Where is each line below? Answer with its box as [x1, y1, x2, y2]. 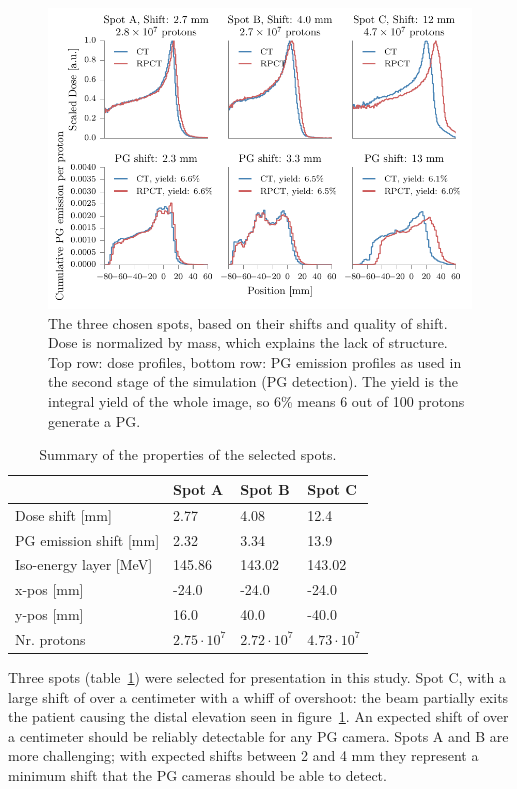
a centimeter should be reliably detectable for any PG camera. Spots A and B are [8, 725, 509, 746]
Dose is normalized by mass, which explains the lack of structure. [48, 332, 448, 353]
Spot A [173, 478, 224, 499]
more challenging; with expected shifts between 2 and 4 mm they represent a [8, 745, 479, 766]
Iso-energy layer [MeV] [15, 554, 153, 575]
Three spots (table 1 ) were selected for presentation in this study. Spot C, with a [8, 666, 506, 687]
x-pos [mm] [15, 579, 84, 600]
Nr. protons [15, 628, 86, 649]
